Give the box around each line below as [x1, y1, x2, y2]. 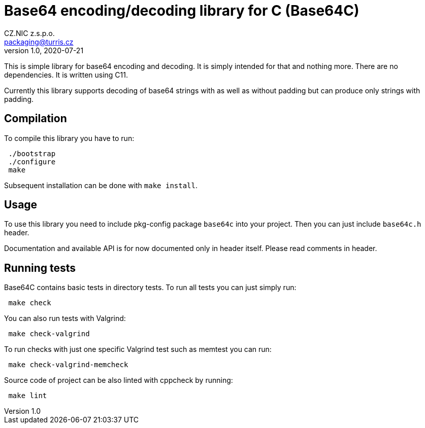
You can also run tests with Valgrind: [4, 314, 126, 323]
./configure [8, 157, 56, 166]
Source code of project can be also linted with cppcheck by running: [4, 376, 233, 385]
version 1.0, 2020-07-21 [4, 46, 84, 55]
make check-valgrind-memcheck [8, 361, 128, 369]
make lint [8, 391, 47, 400]
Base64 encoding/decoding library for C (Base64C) [4, 2, 359, 19]
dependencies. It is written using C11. [4, 70, 128, 79]
